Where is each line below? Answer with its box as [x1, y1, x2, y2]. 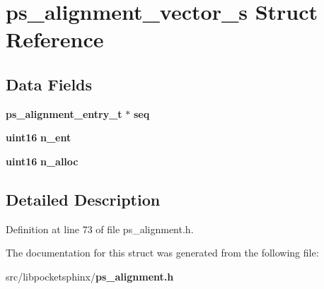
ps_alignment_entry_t [6, 106, 122, 121]
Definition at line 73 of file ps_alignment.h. [6, 221, 194, 236]
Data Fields [6, 73, 93, 95]
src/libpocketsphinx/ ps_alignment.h [6, 269, 174, 283]
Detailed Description [6, 188, 161, 210]
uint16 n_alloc [6, 153, 79, 168]
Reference [6, 25, 104, 54]
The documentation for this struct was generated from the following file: [6, 245, 319, 260]
